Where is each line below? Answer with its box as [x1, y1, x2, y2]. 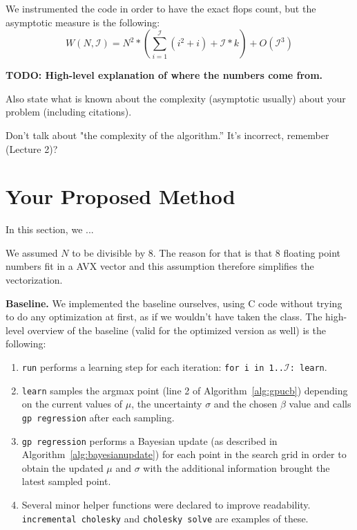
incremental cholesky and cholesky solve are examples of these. [21, 511, 309, 525]
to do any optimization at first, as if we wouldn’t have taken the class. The [6, 309, 322, 324]
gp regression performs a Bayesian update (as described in [21, 433, 278, 448]
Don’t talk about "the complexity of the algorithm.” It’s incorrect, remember [6, 127, 329, 142]
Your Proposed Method [6, 182, 235, 210]
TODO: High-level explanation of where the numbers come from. [6, 68, 323, 82]
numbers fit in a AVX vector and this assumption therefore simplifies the [6, 259, 314, 273]
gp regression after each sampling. [21, 410, 175, 424]
